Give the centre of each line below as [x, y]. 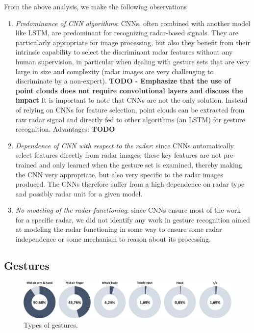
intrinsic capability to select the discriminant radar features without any [124, 52]
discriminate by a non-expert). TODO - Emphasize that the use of [123, 81]
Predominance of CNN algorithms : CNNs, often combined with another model [133, 23]
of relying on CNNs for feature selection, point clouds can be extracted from [130, 109]
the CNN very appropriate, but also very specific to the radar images [119, 174]
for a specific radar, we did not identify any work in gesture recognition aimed [133, 219]
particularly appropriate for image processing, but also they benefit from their [133, 42]
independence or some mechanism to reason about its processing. [113, 239]
